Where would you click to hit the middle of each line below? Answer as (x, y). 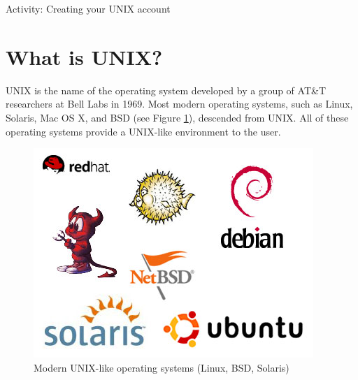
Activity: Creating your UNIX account (88, 8)
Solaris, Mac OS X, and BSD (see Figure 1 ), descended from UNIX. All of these (177, 117)
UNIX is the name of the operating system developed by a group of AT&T (166, 90)
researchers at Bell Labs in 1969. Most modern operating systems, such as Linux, (179, 104)
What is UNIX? (84, 56)
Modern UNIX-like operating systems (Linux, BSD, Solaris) (162, 367)
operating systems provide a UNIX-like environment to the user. (143, 131)
